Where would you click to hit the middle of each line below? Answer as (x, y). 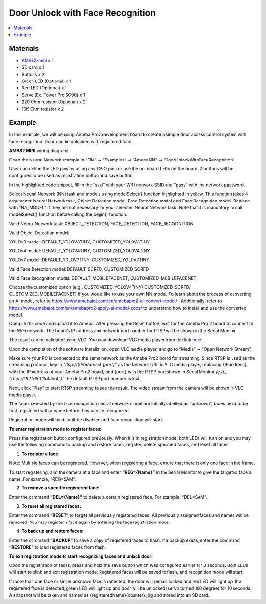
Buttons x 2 (33, 74)
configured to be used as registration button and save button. (71, 176)
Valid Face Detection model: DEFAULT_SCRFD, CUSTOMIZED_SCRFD (79, 269)
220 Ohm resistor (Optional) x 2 (53, 102)
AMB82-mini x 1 (37, 60)
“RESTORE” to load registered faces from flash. (58, 547)
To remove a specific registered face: (60, 488)
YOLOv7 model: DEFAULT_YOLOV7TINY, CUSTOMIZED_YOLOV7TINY (79, 260)
